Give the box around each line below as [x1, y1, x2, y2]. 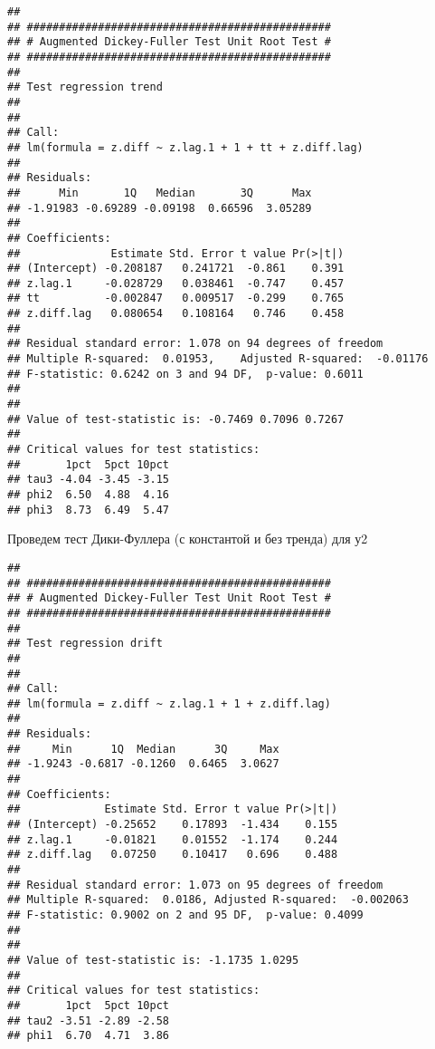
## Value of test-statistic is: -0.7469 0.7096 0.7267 [7, 412, 345, 426]
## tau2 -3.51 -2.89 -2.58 [7, 1014, 169, 1027]
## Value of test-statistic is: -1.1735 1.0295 [7, 953, 299, 967]
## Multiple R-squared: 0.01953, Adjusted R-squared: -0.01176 [7, 352, 429, 366]
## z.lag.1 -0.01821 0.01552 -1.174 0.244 [7, 832, 338, 846]
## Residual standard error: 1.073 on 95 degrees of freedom [7, 878, 383, 891]
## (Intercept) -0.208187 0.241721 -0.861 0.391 [7, 262, 345, 275]
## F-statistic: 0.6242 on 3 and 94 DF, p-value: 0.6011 [7, 367, 364, 380]
